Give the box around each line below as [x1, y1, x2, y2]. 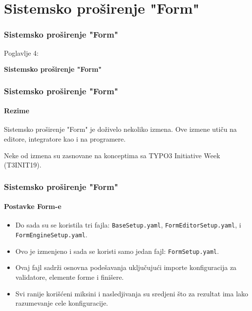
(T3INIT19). [4, 160, 42, 170]
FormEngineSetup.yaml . [15, 229, 87, 240]
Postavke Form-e [4, 201, 62, 211]
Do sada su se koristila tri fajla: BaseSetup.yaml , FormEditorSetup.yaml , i [15, 220, 241, 230]
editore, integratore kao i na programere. [4, 134, 126, 144]
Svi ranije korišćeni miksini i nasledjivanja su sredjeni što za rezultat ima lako [15, 288, 249, 298]
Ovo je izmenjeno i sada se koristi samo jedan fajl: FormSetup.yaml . [15, 246, 219, 256]
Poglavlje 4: [4, 47, 39, 58]
